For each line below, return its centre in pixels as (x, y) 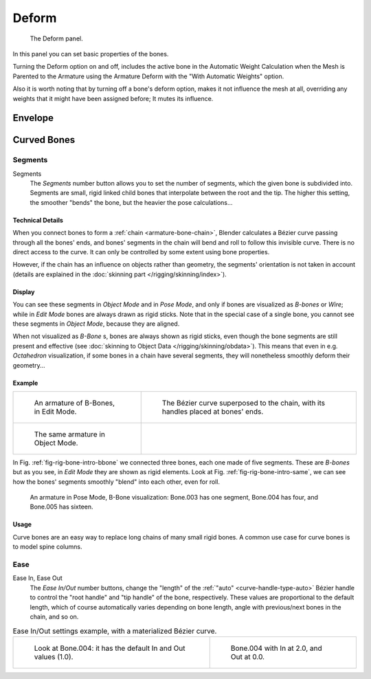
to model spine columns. (47, 547)
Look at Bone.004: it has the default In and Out (110, 648)
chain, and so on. (54, 616)
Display (24, 291)
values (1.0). (54, 656)
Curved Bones (44, 140)
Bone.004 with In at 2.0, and (276, 648)
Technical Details (38, 220)
